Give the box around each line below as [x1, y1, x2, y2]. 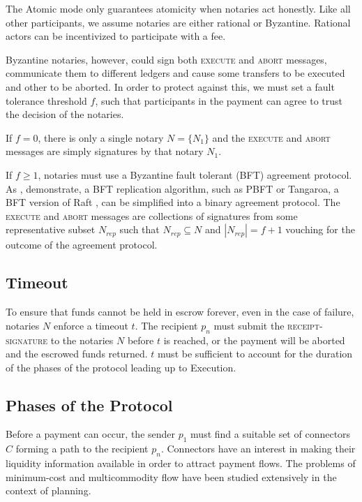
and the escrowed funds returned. [6, 346, 148, 361]
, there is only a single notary [38, 130, 164, 145]
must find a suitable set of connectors [190, 427, 351, 441]
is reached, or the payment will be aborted [163, 332, 345, 347]
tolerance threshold [6, 93, 87, 108]
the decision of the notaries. [6, 107, 124, 121]
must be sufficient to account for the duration [158, 346, 353, 361]
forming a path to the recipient [15, 441, 149, 456]
